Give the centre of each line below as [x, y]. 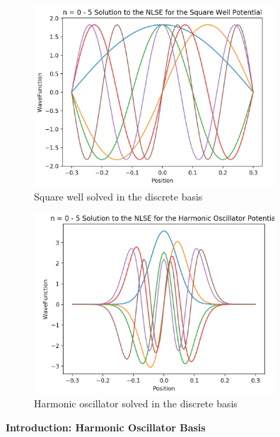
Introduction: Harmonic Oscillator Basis [106, 427]
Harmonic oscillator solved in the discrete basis [136, 403]
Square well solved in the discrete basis [118, 196]
